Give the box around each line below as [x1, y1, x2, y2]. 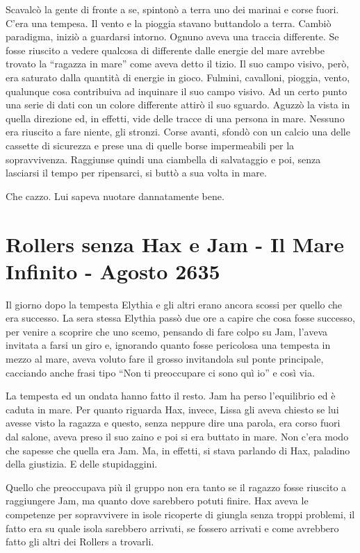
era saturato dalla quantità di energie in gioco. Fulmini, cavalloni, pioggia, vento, [6, 69, 350, 84]
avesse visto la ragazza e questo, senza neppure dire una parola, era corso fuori [6, 415, 341, 430]
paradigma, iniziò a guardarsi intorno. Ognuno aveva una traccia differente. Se [6, 29, 339, 44]
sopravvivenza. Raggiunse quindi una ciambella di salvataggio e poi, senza [6, 151, 321, 166]
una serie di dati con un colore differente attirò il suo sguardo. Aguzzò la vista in [6, 97, 350, 112]
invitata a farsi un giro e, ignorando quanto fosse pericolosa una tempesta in [6, 338, 331, 352]
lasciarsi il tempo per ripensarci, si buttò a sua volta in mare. [6, 165, 267, 180]
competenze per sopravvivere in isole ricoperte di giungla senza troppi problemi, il [6, 506, 355, 521]
